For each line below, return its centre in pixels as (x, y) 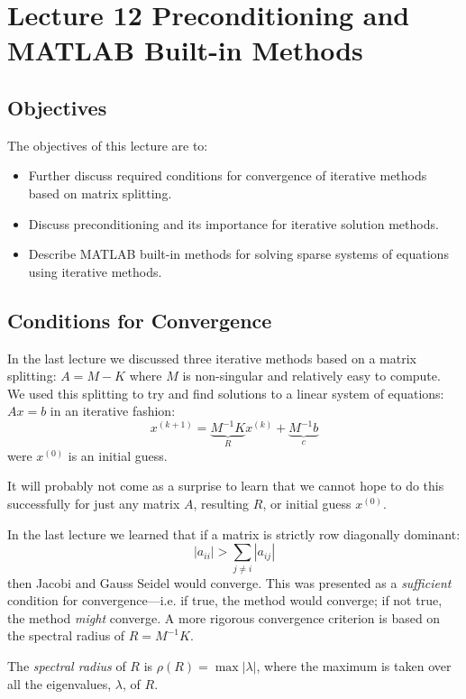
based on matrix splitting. (100, 193)
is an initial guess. (118, 455)
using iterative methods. (95, 271)
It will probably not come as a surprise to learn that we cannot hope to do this (226, 486)
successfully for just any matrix (94, 504)
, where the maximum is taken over (354, 665)
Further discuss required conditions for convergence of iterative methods (228, 175)
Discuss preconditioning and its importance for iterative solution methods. (233, 223)
